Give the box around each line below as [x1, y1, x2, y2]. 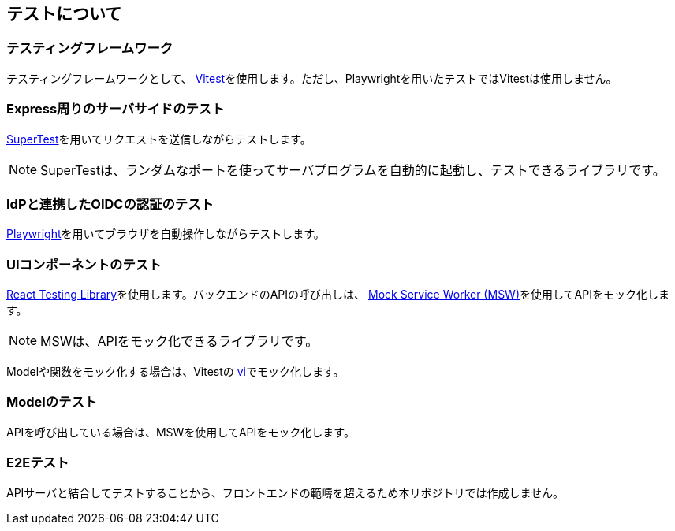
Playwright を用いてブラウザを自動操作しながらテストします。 [6, 227, 325, 241]
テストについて [6, 4, 122, 24]
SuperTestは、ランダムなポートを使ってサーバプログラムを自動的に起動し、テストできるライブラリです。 [40, 162, 666, 178]
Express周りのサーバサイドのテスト [6, 101, 225, 117]
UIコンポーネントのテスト [6, 256, 162, 273]
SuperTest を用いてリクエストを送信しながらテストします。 [6, 132, 311, 146]
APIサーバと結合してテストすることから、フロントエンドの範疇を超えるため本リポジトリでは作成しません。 [6, 485, 564, 499]
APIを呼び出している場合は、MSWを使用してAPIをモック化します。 [6, 425, 355, 439]
